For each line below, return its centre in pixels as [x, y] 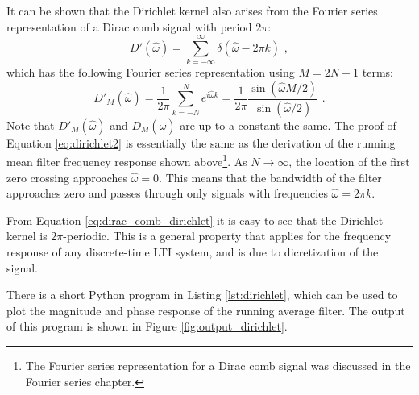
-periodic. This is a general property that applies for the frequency [227, 236]
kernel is [27, 236]
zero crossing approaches [67, 177]
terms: [378, 72]
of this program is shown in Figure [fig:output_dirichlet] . [147, 326]
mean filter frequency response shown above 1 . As [127, 160]
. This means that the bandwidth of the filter [270, 177]
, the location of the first [349, 162]
